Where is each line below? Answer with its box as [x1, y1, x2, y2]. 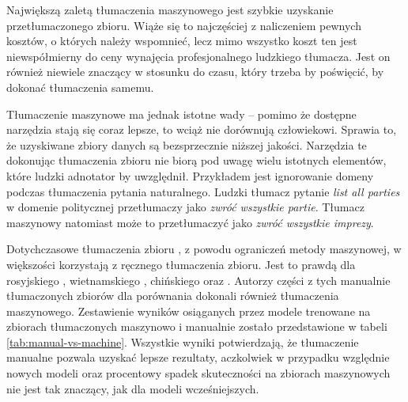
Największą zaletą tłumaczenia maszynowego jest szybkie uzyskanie [6, 2, 334, 17]
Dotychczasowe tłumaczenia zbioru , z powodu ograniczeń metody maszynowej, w [6, 241, 402, 257]
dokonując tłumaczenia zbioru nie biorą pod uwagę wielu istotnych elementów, [6, 152, 387, 169]
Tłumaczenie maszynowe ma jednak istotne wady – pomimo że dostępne [6, 105, 357, 122]
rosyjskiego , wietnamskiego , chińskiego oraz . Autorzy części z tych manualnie [6, 271, 391, 288]
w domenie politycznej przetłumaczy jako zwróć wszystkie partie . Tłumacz [6, 199, 365, 215]
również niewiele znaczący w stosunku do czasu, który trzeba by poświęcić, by [6, 63, 384, 80]
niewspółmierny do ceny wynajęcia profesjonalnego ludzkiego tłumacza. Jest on [6, 47, 391, 64]
